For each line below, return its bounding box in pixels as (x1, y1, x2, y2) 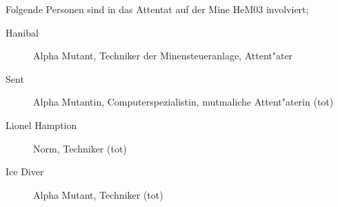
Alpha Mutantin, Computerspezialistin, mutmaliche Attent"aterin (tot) (33, 95, 334, 109)
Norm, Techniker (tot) (33, 141, 127, 155)
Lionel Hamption (6, 117, 77, 132)
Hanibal (6, 25, 39, 39)
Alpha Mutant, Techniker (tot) (33, 187, 163, 201)
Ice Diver (6, 164, 44, 179)
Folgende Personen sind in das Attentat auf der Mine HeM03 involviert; (6, 2, 309, 16)
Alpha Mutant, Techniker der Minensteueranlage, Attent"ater (33, 48, 293, 63)
